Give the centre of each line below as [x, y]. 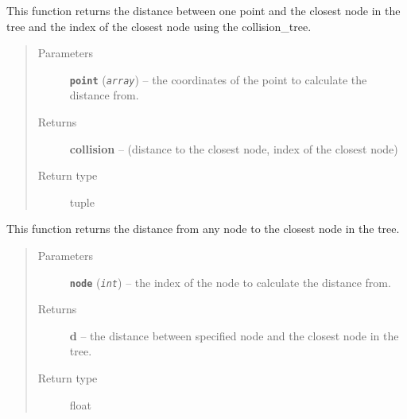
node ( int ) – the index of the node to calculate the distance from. [230, 282]
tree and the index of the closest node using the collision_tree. [159, 26]
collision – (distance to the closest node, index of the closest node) [234, 148]
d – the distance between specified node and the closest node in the [234, 335]
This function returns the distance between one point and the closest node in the [203, 10]
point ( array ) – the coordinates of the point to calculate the [218, 79]
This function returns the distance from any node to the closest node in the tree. [203, 229]
